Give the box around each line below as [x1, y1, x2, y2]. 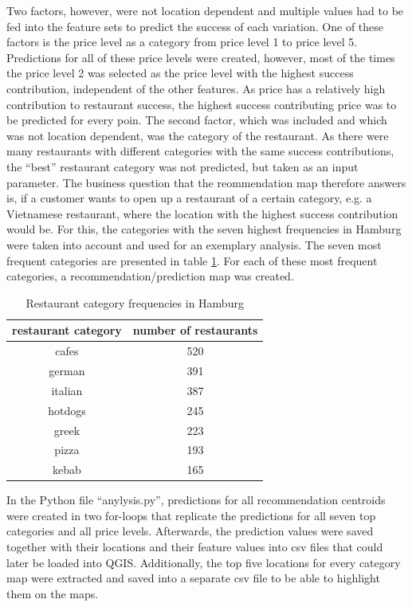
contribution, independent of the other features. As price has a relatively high [6, 80, 386, 96]
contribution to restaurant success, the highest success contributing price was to [6, 96, 397, 112]
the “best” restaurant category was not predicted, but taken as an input [6, 158, 359, 174]
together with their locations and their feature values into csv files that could [6, 538, 383, 555]
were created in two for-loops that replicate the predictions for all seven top [6, 507, 376, 523]
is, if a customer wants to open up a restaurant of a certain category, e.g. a [6, 190, 372, 206]
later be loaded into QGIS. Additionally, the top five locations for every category [6, 554, 401, 570]
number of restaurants [132, 322, 258, 339]
